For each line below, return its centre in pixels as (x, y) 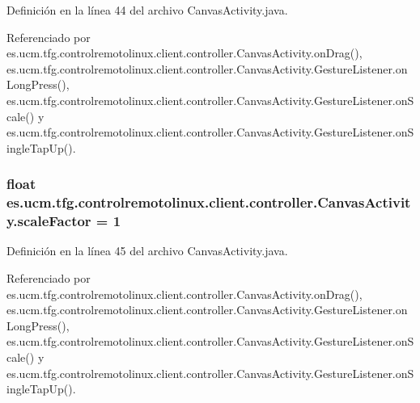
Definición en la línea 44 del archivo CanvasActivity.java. (147, 10)
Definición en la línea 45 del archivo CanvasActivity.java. (147, 251)
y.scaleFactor (49, 221)
